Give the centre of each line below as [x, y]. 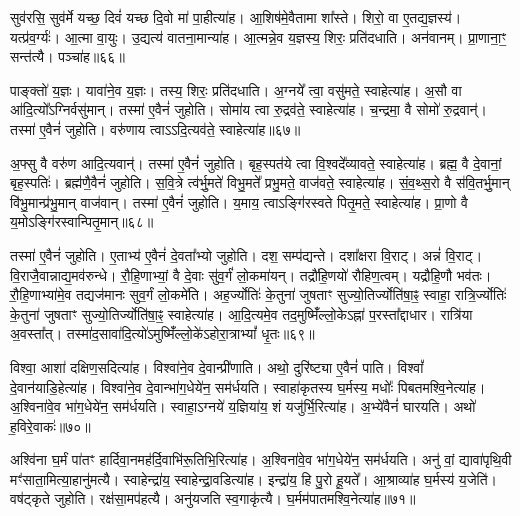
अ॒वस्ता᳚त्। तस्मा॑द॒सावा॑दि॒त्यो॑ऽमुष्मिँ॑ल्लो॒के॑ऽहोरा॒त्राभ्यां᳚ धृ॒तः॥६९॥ [162, 333]
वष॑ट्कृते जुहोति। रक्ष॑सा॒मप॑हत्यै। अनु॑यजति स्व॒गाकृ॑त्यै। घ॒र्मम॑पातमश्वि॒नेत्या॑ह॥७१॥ [213, 498]
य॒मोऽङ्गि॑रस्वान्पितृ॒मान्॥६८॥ [82, 221]
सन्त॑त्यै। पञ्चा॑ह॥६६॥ [67, 56]
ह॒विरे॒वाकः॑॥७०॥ [50, 425]
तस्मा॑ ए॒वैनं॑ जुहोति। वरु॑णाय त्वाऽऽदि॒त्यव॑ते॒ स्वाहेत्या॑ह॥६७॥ [155, 128]
